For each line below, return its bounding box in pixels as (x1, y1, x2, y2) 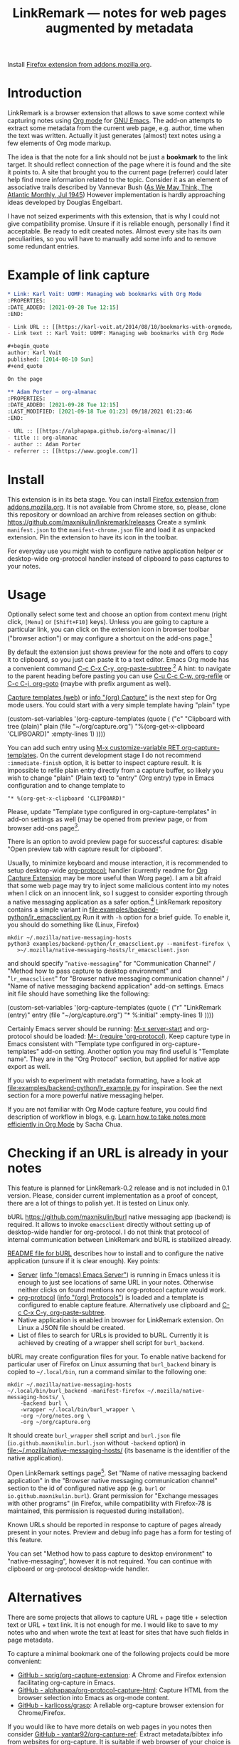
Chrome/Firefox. (17, 1708, 66, 1717)
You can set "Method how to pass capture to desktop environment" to (7, 1549, 213, 1558)
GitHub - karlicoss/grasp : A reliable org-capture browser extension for (17, 1701, 224, 1709)
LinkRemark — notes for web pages (12, 5, 227, 21)
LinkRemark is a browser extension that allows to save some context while (7, 109, 225, 117)
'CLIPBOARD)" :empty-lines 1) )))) (7, 729, 106, 738)
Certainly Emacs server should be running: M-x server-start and (7, 1025, 196, 1033)
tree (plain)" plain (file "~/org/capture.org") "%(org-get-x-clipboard (7, 722, 205, 730)
